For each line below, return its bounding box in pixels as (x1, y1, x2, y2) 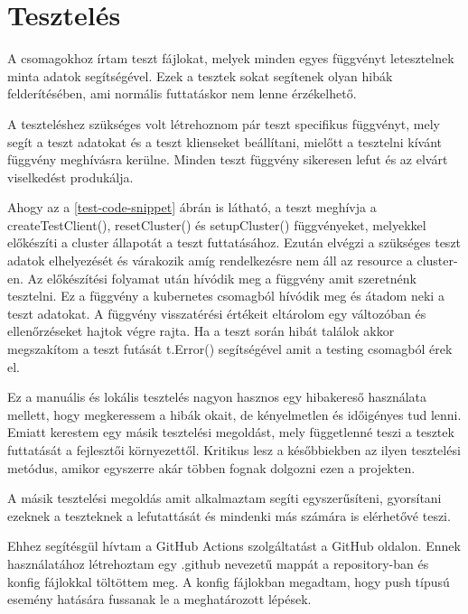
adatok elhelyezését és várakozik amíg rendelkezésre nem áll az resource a (7, 251, 413, 270)
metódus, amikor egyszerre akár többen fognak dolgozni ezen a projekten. (7, 458, 416, 477)
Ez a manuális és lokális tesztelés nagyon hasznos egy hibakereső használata (7, 387, 427, 406)
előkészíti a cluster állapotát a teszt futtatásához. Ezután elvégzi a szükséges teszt (7, 233, 462, 252)
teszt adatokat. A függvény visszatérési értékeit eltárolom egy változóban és (7, 303, 426, 322)
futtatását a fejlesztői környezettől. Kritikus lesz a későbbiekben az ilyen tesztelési (7, 441, 461, 459)
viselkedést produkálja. (7, 167, 134, 186)
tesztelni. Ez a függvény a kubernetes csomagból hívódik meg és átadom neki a (7, 286, 445, 305)
